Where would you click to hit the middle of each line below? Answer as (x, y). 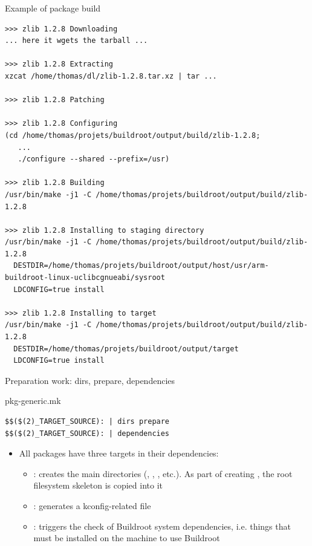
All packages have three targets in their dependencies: (119, 453)
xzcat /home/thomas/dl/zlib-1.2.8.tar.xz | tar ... (111, 76)
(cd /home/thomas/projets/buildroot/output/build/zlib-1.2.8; (133, 135)
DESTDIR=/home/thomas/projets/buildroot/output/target (126, 349)
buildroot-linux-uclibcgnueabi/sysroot (85, 278)
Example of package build (53, 8)
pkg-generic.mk (33, 401)
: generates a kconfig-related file (92, 505)
